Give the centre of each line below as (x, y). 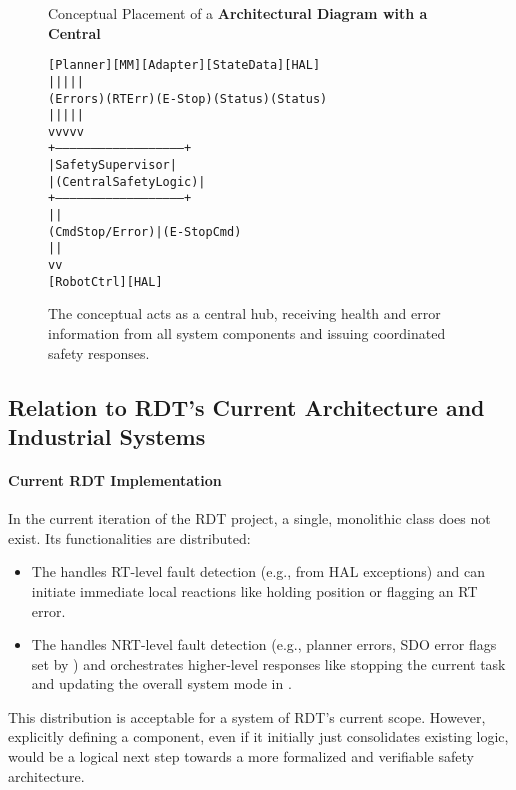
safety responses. (99, 352)
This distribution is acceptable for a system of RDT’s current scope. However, (247, 716)
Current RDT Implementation (115, 479)
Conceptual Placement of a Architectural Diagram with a (238, 13)
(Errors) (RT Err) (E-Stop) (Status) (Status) (188, 98)
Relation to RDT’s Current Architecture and (246, 406)
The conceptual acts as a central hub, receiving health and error (244, 313)
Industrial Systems (107, 435)
